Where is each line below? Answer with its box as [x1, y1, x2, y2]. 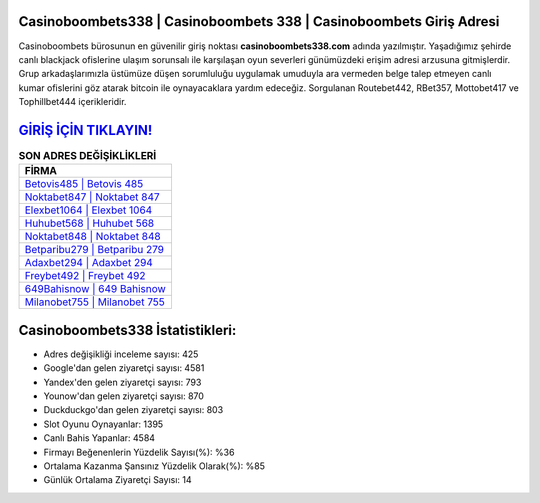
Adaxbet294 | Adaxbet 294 [24, 256, 154, 270]
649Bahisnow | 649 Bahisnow [24, 282, 167, 296]
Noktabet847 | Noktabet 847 [24, 190, 160, 204]
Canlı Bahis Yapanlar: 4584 [43, 432, 155, 444]
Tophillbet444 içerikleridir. [18, 96, 127, 108]
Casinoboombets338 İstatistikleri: [18, 321, 237, 339]
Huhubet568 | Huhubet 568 [24, 216, 155, 230]
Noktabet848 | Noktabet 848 [24, 230, 161, 244]
